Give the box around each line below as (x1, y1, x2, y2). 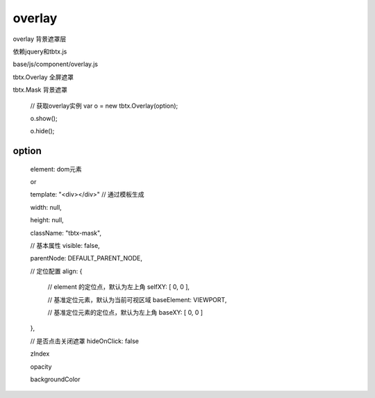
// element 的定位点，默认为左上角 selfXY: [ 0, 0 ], (47, 283, 190, 291)
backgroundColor (30, 375, 81, 383)
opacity (30, 362, 52, 371)
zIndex (30, 349, 50, 358)
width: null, (30, 203, 62, 211)
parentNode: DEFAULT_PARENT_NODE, (30, 254, 142, 263)
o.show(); (30, 114, 58, 122)
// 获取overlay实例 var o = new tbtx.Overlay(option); (30, 101, 178, 110)
